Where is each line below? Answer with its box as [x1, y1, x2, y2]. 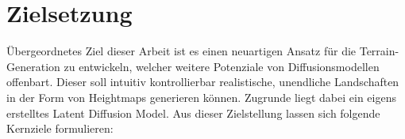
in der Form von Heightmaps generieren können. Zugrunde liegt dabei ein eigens [6, 88, 396, 105]
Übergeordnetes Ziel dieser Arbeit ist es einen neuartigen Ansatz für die [6, 43, 357, 59]
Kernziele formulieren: [6, 120, 114, 137]
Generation [6, 58, 60, 74]
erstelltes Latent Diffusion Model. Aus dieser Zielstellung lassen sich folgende [6, 104, 380, 121]
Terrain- [359, 43, 399, 59]
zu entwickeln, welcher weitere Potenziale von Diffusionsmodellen [64, 58, 380, 74]
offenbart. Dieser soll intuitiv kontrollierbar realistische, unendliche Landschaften [6, 73, 399, 90]
